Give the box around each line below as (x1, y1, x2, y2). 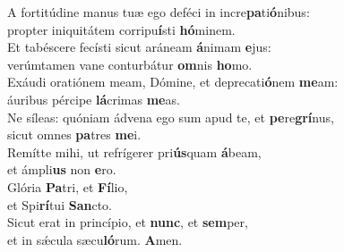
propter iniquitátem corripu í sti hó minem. (7, 20, 236, 38)
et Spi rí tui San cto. (7, 195, 112, 214)
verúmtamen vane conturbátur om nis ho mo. (7, 55, 253, 73)
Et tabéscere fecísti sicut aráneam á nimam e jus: (7, 38, 271, 56)
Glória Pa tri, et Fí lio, (7, 177, 128, 196)
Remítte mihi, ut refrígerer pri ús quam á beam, (7, 142, 262, 161)
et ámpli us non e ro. (7, 160, 116, 179)
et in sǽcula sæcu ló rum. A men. (7, 230, 183, 248)
